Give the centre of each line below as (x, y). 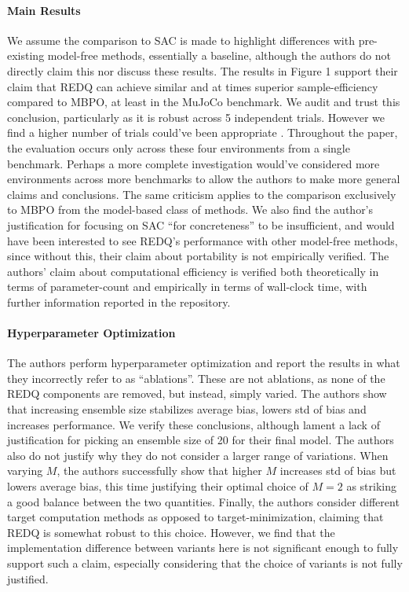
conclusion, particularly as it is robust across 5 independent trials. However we (196, 117)
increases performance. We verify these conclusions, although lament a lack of (194, 424)
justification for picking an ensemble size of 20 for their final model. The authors (201, 440)
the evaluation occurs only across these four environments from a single (179, 147)
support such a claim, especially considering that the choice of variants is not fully (205, 563)
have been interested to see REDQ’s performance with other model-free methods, (203, 240)
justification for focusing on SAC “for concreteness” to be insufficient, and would (201, 224)
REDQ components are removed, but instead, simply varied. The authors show (197, 393)
